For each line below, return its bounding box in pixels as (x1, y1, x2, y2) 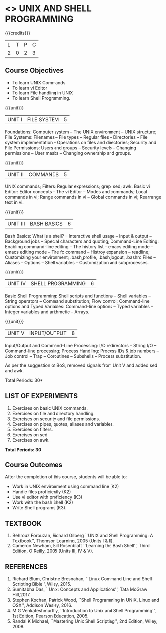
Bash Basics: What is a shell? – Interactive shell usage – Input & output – (5, 233, 152, 239)
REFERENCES (5, 562, 48, 571)
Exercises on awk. (12, 437, 50, 443)
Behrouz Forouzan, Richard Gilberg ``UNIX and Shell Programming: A (12, 533, 153, 539)
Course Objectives (5, 66, 64, 75)
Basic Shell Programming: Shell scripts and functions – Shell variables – (5, 293, 151, 299)
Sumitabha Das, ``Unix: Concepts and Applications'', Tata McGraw (12, 586, 148, 592)
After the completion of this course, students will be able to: (5, 474, 127, 480)
